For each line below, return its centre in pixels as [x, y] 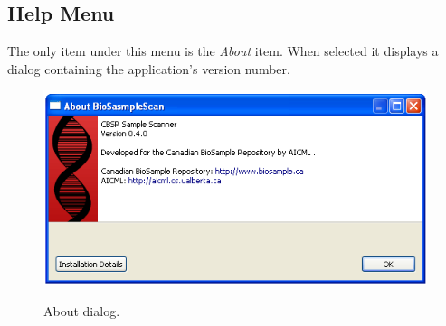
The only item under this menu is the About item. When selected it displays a [223, 51]
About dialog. [82, 310]
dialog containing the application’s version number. [149, 68]
